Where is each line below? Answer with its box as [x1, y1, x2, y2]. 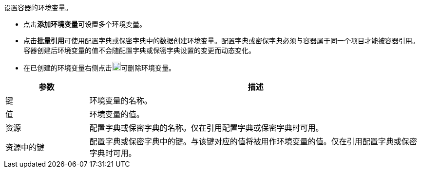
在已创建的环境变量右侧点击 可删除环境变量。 [23, 64, 175, 72]
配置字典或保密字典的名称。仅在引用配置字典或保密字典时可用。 [89, 123, 324, 133]
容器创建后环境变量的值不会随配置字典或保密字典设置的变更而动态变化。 [23, 46, 255, 54]
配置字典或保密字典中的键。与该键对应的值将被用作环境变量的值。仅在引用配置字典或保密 [89, 137, 417, 146]
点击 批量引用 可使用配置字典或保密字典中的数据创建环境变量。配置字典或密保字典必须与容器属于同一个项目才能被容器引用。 [23, 36, 419, 45]
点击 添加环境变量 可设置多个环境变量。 [23, 20, 146, 28]
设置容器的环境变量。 [4, 3, 72, 12]
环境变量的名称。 [89, 96, 152, 105]
